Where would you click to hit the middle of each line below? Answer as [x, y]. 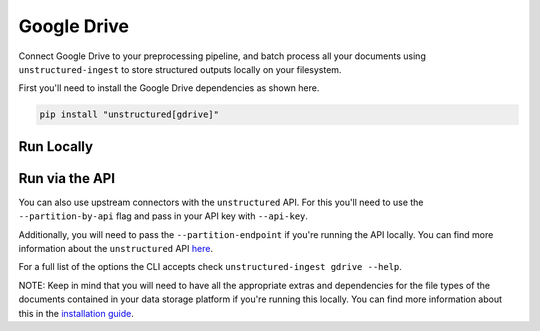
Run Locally [56, 146]
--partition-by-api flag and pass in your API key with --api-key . [163, 216]
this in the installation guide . [76, 313]
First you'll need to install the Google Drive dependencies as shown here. [169, 88]
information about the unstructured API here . [116, 248]
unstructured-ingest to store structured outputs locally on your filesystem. [180, 69]
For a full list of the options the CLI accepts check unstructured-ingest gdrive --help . [210, 267]
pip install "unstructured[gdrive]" [129, 114]
